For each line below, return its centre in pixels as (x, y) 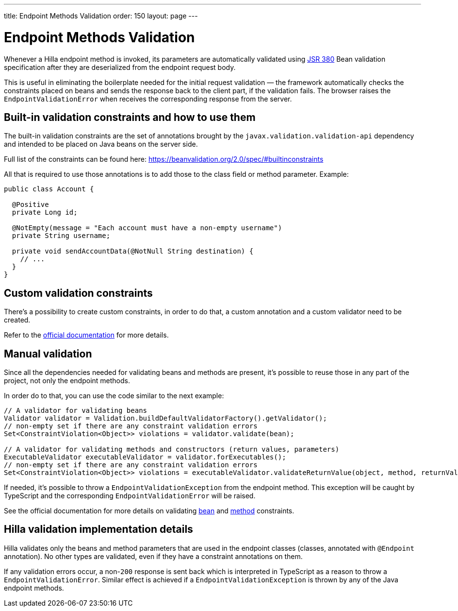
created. (17, 320)
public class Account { (49, 189)
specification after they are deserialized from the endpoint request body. (120, 67)
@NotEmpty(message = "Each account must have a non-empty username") (147, 228)
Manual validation (48, 354)
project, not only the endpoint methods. (67, 381)
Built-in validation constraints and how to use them (130, 117)
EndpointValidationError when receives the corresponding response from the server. (148, 99)
